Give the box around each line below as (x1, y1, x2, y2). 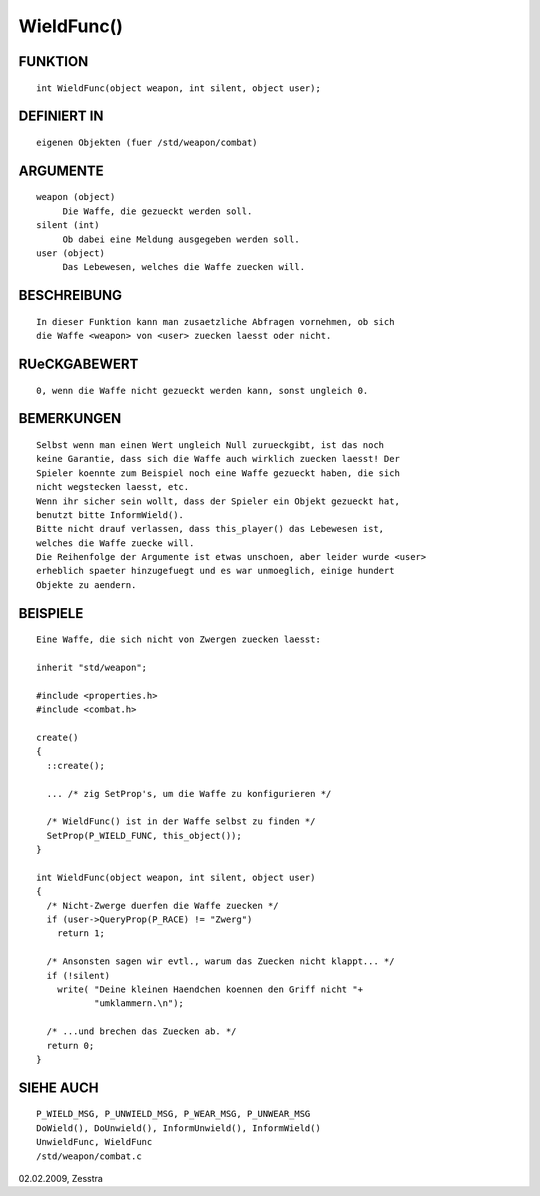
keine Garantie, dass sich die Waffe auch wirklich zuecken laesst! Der (36, 453, 400, 465)
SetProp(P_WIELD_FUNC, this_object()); (46, 830, 242, 841)
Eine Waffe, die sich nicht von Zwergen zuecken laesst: (36, 634, 322, 645)
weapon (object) (36, 191, 116, 203)
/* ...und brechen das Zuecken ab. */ (46, 1026, 237, 1037)
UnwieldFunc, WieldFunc (36, 1136, 153, 1148)
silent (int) (36, 220, 100, 231)
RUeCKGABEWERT (18, 355, 139, 372)
